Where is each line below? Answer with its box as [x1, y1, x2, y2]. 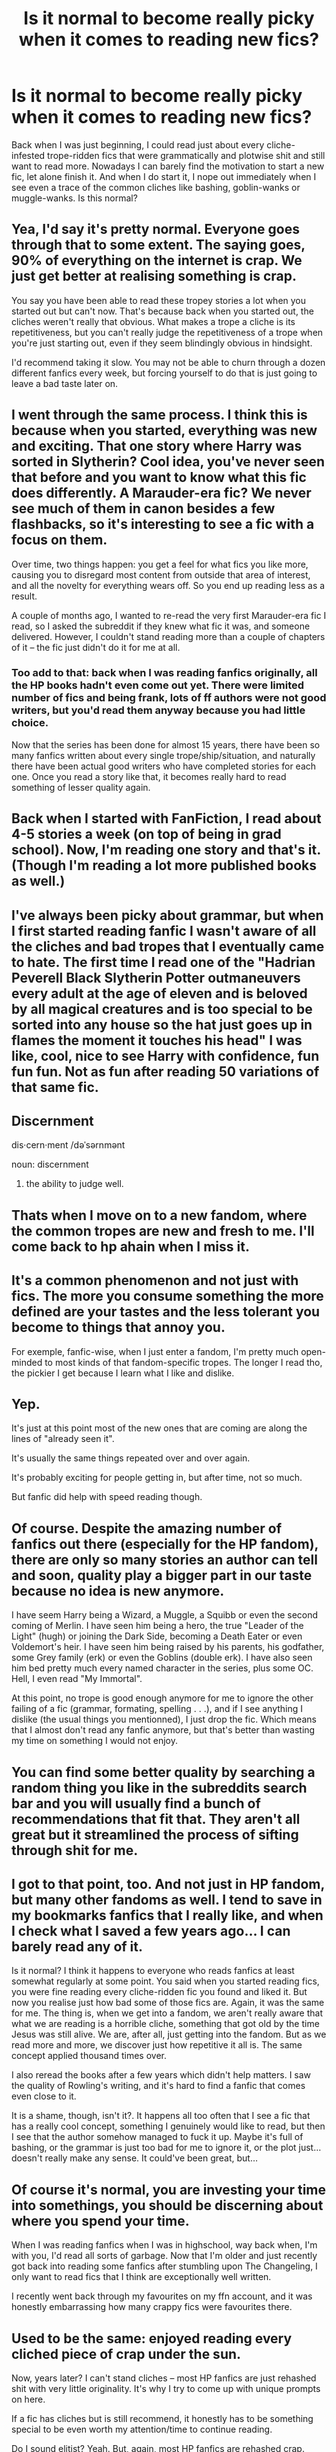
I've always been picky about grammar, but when [11, 907, 324, 924]
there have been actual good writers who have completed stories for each [11, 760, 317, 772]
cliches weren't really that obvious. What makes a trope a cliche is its [11, 315, 296, 327]
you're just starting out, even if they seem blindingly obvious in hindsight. [11, 337, 313, 349]
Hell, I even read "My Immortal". [11, 1673, 143, 1685]
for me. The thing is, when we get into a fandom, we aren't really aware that [11, 2007, 324, 2019]
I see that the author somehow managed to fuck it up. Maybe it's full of [11, 2131, 304, 2143]
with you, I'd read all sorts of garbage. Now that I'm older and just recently [11, 2250, 318, 2262]
